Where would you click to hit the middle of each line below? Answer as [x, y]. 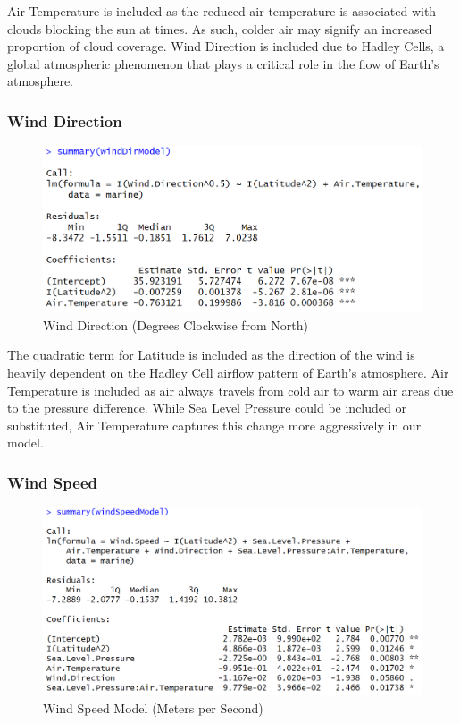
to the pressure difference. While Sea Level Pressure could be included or [207, 408]
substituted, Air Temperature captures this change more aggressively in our [214, 425]
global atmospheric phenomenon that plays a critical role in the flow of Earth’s [223, 63]
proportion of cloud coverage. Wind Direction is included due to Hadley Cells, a [226, 46]
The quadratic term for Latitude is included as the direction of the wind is [211, 355]
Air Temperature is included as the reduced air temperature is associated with [222, 11]
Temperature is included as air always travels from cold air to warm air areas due [230, 390]
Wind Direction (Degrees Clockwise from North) [176, 324]
